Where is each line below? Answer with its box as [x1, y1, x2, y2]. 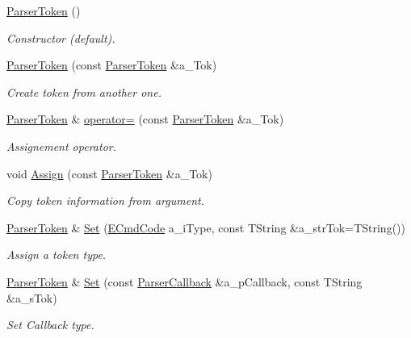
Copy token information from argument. [6, 192, 204, 209]
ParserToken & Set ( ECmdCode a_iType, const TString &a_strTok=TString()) [6, 219, 405, 236]
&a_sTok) [6, 289, 57, 306]
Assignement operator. [6, 137, 116, 154]
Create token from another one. [6, 83, 161, 100]
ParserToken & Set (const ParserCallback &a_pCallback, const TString [6, 273, 363, 290]
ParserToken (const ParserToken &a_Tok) [6, 56, 217, 73]
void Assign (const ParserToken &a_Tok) [6, 165, 212, 182]
